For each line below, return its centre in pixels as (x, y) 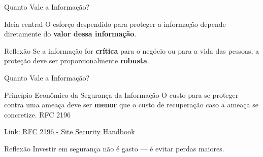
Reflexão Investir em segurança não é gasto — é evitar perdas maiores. (114, 148)
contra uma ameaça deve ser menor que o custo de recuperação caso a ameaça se (131, 105)
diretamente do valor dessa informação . (70, 34)
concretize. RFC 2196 (38, 114)
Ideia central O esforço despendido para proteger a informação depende (115, 24)
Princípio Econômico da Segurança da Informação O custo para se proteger (121, 94)
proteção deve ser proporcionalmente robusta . (77, 61)
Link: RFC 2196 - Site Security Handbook (70, 131)
